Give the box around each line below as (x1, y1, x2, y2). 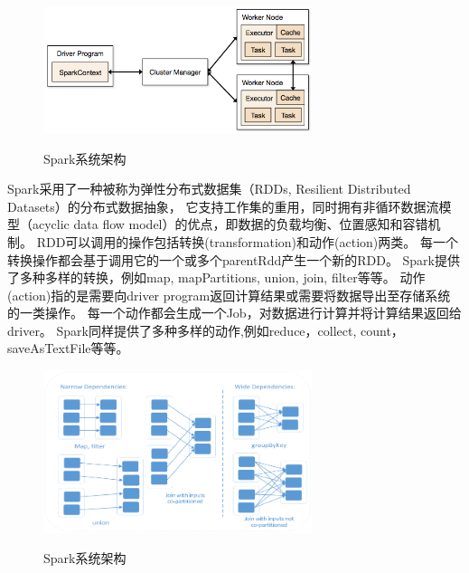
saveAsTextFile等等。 (7, 339, 129, 358)
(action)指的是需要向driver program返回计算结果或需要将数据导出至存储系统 (7, 285, 451, 304)
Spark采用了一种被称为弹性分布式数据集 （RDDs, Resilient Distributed (7, 179, 411, 198)
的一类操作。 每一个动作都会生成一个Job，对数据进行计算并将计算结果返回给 (7, 303, 462, 322)
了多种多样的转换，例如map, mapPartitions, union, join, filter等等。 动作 (7, 268, 426, 287)
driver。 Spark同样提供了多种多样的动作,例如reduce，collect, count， (7, 320, 404, 339)
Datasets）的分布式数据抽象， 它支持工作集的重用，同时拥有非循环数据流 (7, 196, 439, 215)
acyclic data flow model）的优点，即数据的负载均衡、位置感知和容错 (32, 215, 428, 234)
